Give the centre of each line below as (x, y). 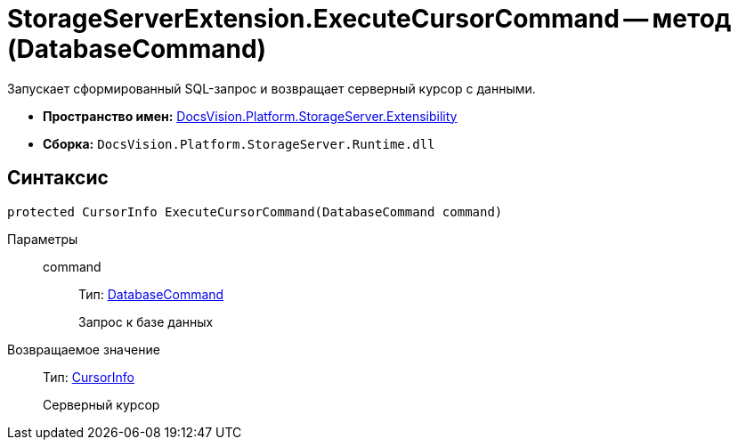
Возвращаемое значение (84, 349)
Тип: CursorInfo (89, 377)
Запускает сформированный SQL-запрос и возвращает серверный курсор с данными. (272, 88)
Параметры (43, 239)
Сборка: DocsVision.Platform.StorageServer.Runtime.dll (239, 143)
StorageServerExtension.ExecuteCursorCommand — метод (369, 19)
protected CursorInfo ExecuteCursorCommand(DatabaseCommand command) (255, 211)
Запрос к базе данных (146, 321)
